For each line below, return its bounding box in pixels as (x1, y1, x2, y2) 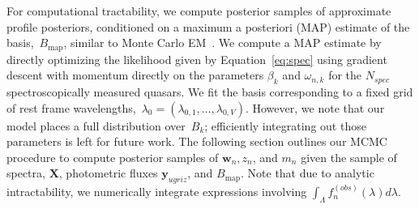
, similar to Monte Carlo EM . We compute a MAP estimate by (63, 34, 382, 51)
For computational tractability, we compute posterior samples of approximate (6, 2, 391, 19)
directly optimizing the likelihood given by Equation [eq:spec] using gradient (6, 50, 387, 67)
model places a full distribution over (6, 117, 186, 134)
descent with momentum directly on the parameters (6, 66, 264, 83)
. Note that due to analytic (241, 164, 374, 181)
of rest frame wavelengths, (6, 99, 136, 116)
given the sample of (301, 148, 397, 165)
